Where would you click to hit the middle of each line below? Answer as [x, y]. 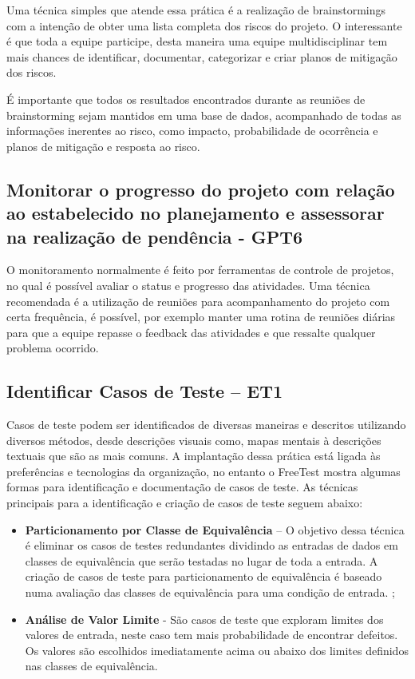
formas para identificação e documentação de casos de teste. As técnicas [182, 487]
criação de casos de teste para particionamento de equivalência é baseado [204, 576]
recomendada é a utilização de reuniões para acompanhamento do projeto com [198, 301]
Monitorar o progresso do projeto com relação [201, 189]
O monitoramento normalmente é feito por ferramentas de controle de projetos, [200, 270]
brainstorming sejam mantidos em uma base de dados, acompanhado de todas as [204, 115]
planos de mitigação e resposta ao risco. [103, 146]
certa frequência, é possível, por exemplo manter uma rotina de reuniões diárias [201, 317]
